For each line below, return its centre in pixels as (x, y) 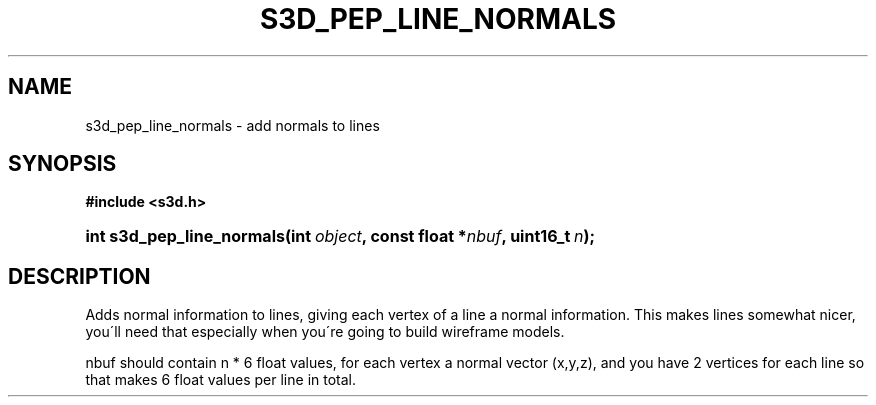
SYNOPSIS (62, 164)
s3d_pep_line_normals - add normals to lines (232, 125)
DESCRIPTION (79, 276)
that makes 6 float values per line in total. (220, 380)
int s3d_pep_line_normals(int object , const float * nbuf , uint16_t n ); (340, 236)
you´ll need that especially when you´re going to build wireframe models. (325, 332)
